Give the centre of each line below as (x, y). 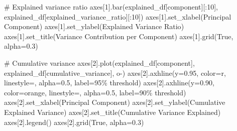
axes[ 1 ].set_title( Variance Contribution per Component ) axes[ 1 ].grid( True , (119, 36)
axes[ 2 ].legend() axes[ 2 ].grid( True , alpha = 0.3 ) (74, 122)
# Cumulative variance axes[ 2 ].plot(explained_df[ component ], (99, 62)
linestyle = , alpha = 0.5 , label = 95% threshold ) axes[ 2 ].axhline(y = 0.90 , (109, 83)
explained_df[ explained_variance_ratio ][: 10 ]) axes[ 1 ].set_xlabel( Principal (118, 16)
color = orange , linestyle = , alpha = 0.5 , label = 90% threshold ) (95, 92)
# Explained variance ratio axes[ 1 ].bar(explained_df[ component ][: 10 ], (111, 7)
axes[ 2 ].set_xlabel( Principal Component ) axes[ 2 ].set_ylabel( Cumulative (115, 102)
